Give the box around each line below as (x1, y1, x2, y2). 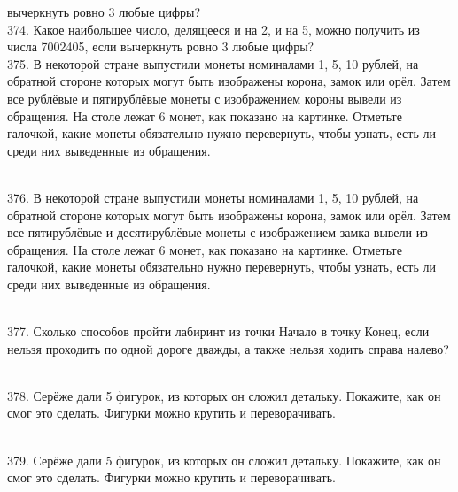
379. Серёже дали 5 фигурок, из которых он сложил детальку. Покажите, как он (7, 450, 441, 469)
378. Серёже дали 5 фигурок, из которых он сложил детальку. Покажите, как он (7, 386, 441, 404)
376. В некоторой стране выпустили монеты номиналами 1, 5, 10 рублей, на (7, 188, 419, 206)
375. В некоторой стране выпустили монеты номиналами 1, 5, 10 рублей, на (7, 54, 419, 73)
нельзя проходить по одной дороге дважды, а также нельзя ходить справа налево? (7, 339, 449, 357)
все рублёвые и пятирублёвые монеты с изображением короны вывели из (7, 88, 402, 107)
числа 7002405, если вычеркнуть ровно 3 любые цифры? (7, 37, 314, 56)
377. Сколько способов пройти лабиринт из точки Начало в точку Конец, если (7, 322, 430, 341)
